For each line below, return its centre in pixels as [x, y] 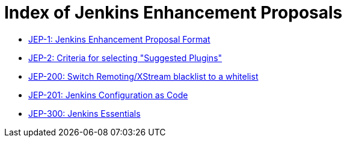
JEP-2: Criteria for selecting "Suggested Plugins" [125, 58]
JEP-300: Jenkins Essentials [84, 113]
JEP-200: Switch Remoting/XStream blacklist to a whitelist [143, 76]
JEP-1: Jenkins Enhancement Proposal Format [119, 39]
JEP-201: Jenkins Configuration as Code [108, 95]
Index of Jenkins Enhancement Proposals [173, 13]
